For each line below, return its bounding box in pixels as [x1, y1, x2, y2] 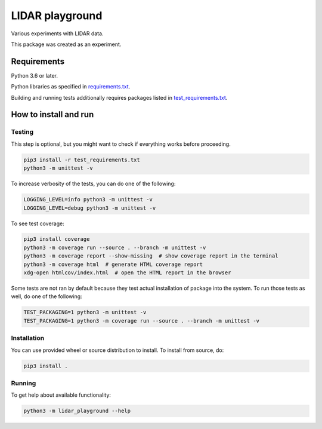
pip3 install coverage [23, 236, 90, 243]
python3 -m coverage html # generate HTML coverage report [23, 261, 203, 268]
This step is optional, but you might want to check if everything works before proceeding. [11, 140, 231, 148]
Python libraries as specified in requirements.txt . [11, 83, 131, 90]
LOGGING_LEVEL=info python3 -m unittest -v [23, 196, 153, 203]
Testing [11, 128, 34, 136]
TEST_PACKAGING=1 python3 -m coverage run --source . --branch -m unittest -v [23, 317, 259, 324]
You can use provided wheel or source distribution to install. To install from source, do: [11, 347, 224, 354]
